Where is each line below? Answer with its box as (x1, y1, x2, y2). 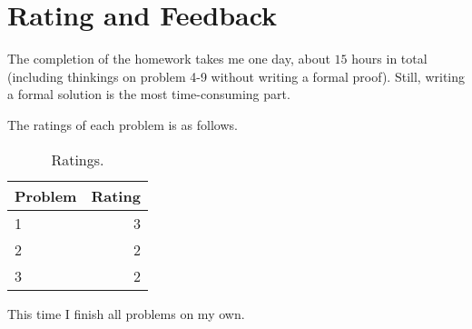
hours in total (351, 49, 428, 68)
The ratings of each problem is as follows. (7, 115, 238, 134)
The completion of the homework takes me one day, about (7, 49, 330, 68)
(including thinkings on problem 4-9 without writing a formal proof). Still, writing (7, 66, 465, 85)
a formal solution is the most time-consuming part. (7, 85, 290, 104)
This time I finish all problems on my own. (7, 304, 245, 323)
